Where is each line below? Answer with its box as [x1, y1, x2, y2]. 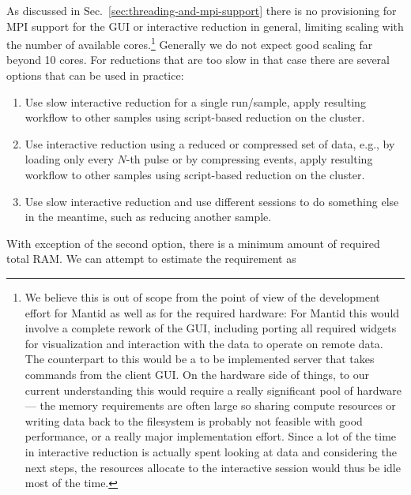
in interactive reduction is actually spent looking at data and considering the [25, 443, 397, 459]
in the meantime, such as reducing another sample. [25, 208, 272, 225]
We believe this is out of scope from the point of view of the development [25, 288, 380, 305]
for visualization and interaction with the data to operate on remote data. [25, 335, 383, 351]
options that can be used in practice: [6, 67, 184, 84]
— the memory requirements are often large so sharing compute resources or [25, 397, 396, 414]
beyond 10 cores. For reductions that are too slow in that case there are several [6, 51, 390, 68]
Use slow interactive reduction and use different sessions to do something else [25, 193, 399, 209]
